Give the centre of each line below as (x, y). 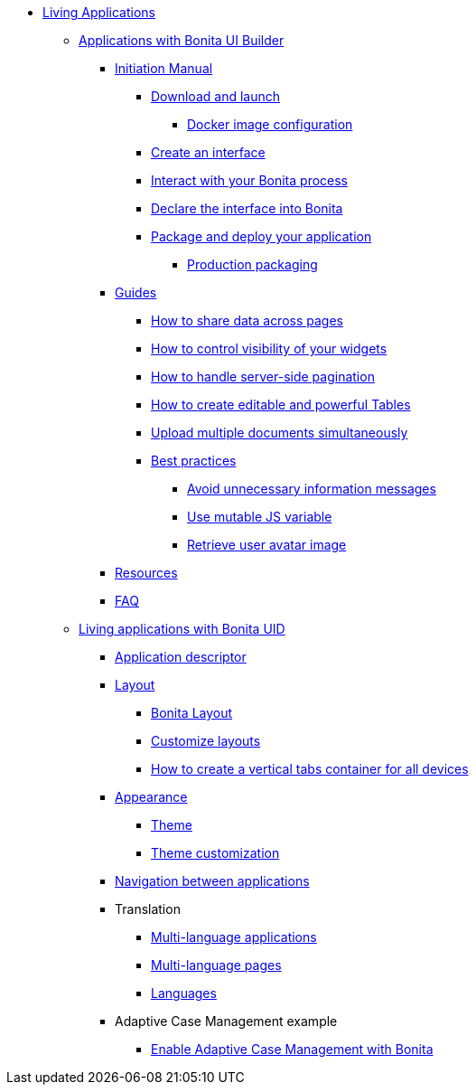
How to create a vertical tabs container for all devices (310, 769)
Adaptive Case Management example (226, 1021)
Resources (146, 573)
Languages (184, 993)
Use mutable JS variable (260, 517)
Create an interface (208, 152)
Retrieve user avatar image (267, 545)
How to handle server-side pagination (263, 377)
